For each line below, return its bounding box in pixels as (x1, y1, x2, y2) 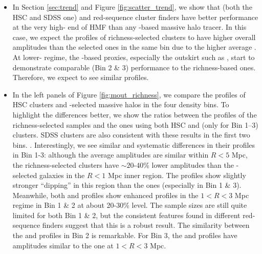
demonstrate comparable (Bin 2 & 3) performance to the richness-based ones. (12, 62, 256, 72)
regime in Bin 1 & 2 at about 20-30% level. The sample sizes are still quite (12, 200, 247, 210)
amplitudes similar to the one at (12, 240, 114, 250)
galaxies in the (39, 169, 85, 180)
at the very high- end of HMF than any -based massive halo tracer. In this (12, 22, 247, 32)
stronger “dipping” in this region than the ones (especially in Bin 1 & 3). (12, 180, 242, 190)
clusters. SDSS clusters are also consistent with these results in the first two (12, 129, 250, 140)
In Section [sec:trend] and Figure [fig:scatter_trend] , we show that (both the (12, 2, 252, 12)
